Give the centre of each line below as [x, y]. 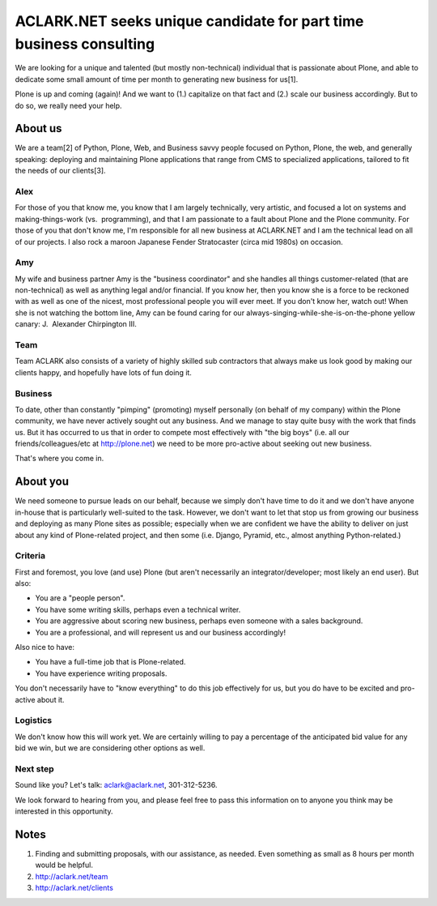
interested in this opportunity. [64, 811]
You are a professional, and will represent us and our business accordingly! [161, 632]
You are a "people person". [80, 598]
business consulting [85, 44]
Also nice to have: [45, 647]
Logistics [34, 720]
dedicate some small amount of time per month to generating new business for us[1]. [157, 79]
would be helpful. [64, 865]
